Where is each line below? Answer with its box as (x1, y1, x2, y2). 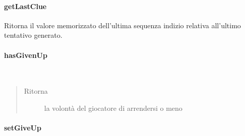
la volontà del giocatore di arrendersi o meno (44, 102, 182, 113)
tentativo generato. (4, 30, 63, 40)
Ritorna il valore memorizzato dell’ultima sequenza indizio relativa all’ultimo (4, 20, 241, 30)
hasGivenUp (4, 49, 47, 60)
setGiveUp (4, 122, 41, 133)
